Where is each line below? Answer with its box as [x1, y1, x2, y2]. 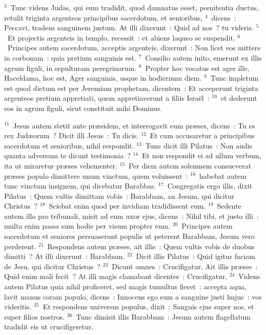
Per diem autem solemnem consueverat [129, 160, 251, 171]
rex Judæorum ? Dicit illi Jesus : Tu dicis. [4, 130, 139, 141]
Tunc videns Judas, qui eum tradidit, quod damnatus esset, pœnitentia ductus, [10, 2, 259, 12]
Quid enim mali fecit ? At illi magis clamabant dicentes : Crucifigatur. [4, 271, 228, 282]
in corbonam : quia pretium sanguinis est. [4, 52, 136, 63]
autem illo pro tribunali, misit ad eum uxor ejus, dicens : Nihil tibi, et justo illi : [4, 210, 259, 221]
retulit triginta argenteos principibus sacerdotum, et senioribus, [4, 12, 203, 23]
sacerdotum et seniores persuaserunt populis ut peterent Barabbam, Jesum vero [4, 231, 255, 241]
